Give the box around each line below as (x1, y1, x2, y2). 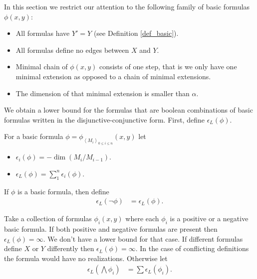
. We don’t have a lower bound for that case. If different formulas (43, 233, 243, 244)
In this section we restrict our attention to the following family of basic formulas (4, 1, 250, 11)
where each (125, 213, 159, 224)
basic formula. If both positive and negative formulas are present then (4, 223, 218, 234)
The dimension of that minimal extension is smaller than (15, 88, 190, 98)
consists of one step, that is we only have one (99, 61, 237, 72)
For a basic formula (4, 131, 63, 141)
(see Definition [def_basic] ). (93, 28, 179, 38)
